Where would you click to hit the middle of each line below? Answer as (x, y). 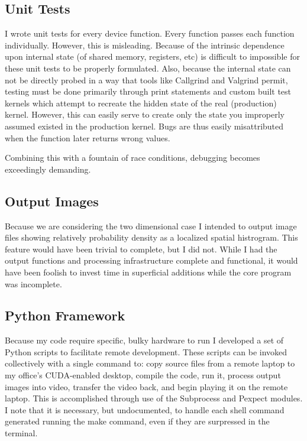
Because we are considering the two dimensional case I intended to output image (151, 226)
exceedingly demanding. (48, 169)
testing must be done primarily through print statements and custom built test (148, 91)
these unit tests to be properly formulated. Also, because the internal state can (148, 68)
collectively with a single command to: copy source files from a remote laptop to (150, 363)
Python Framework (65, 315)
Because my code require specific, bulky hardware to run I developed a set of (144, 340)
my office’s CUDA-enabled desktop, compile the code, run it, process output (143, 375)
